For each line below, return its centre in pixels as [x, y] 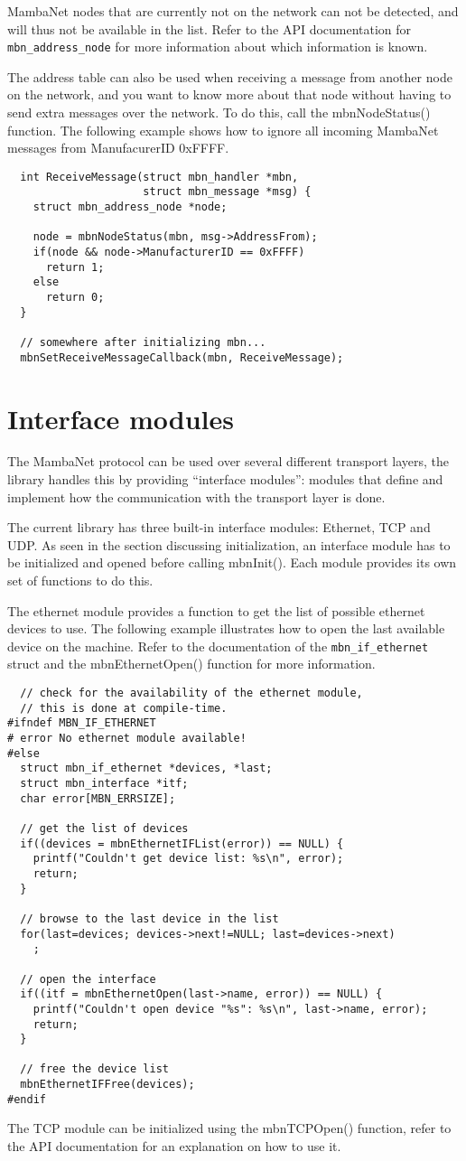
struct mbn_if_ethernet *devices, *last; [146, 768]
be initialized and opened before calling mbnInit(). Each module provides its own [232, 562]
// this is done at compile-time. [124, 708]
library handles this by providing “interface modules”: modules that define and [225, 479]
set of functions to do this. [80, 580]
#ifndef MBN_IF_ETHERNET [82, 723]
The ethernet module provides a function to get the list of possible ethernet [216, 610]
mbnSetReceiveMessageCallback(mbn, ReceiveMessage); [182, 357]
